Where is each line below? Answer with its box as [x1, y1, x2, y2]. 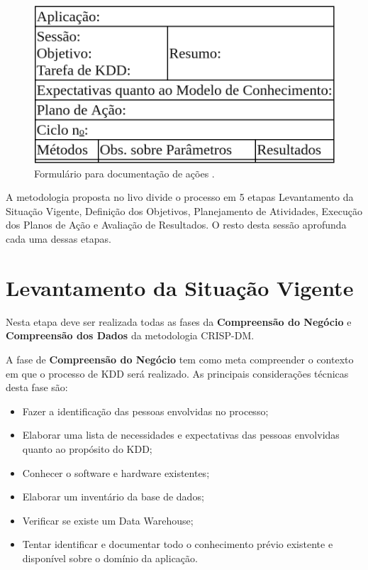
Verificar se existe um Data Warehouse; [22, 513, 194, 527]
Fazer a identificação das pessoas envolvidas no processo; [22, 403, 269, 418]
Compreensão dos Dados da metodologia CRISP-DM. [6, 328, 255, 343]
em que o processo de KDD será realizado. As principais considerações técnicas [6, 366, 349, 380]
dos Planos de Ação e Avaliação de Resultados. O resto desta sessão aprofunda [6, 217, 347, 232]
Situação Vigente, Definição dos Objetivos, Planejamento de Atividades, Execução [6, 203, 362, 218]
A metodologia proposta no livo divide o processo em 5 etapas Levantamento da [6, 190, 354, 204]
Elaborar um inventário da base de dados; [22, 489, 204, 504]
